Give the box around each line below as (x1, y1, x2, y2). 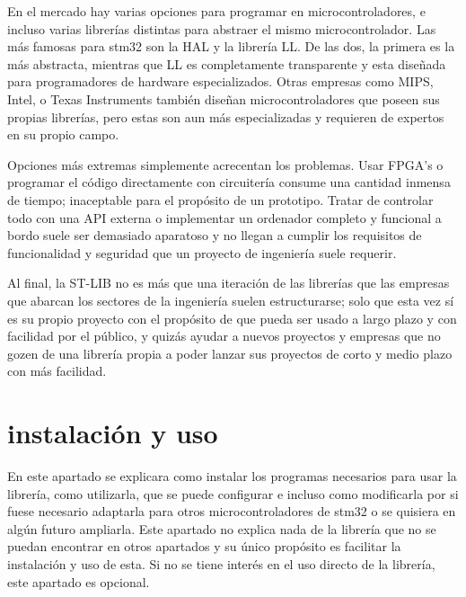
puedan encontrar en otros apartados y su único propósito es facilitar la (7, 537, 401, 556)
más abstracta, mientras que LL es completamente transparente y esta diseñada (7, 54, 446, 73)
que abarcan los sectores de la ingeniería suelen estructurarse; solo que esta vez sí (7, 290, 454, 309)
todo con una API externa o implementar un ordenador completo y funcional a (7, 208, 442, 227)
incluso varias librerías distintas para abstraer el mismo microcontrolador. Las (7, 19, 436, 38)
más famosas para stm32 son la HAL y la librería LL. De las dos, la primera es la (7, 37, 455, 56)
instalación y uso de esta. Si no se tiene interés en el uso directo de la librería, (7, 554, 435, 573)
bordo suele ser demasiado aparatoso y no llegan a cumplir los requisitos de (7, 226, 422, 245)
